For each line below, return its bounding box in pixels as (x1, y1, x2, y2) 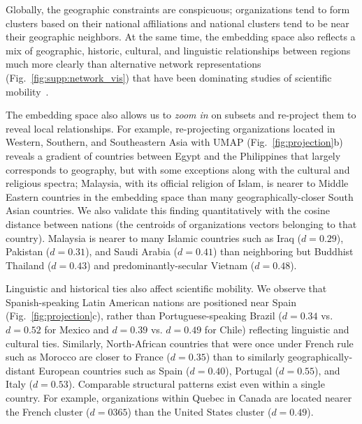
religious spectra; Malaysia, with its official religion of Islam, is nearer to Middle (6, 176, 349, 190)
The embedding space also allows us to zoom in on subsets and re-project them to (6, 107, 356, 122)
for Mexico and (44, 322, 109, 337)
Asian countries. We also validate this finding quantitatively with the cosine (6, 203, 331, 218)
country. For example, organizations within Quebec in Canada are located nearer (6, 391, 352, 405)
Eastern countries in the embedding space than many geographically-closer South (6, 189, 354, 204)
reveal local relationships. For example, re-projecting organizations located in (6, 121, 335, 135)
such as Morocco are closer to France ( (6, 349, 171, 364)
